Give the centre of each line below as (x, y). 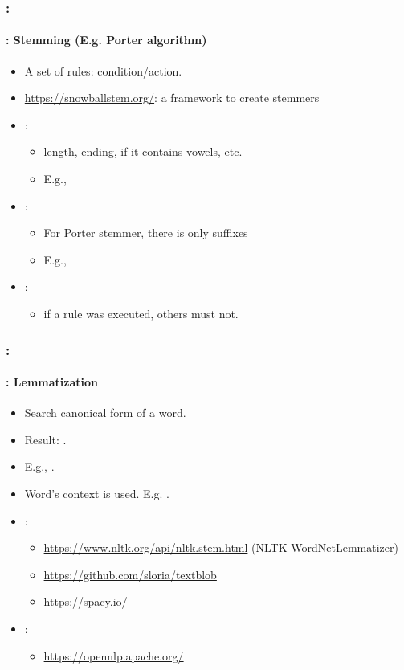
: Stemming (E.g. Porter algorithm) (106, 40)
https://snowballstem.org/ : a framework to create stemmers (172, 98)
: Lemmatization (52, 382)
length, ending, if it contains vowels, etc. (143, 151)
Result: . (45, 439)
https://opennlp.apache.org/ (114, 655)
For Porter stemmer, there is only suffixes (146, 233)
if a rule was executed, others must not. (141, 313)
